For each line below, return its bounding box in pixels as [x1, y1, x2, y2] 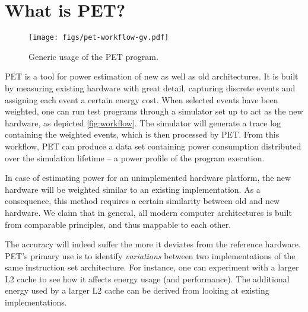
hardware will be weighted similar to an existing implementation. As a [5, 183, 261, 195]
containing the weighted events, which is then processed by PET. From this [5, 128, 280, 141]
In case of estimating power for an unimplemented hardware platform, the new [5, 171, 291, 184]
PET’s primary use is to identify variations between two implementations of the [5, 249, 296, 262]
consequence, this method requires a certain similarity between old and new [5, 195, 280, 207]
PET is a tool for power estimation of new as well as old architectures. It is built [5, 70, 299, 82]
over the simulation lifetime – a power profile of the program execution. [5, 151, 265, 164]
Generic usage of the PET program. [28, 50, 158, 62]
